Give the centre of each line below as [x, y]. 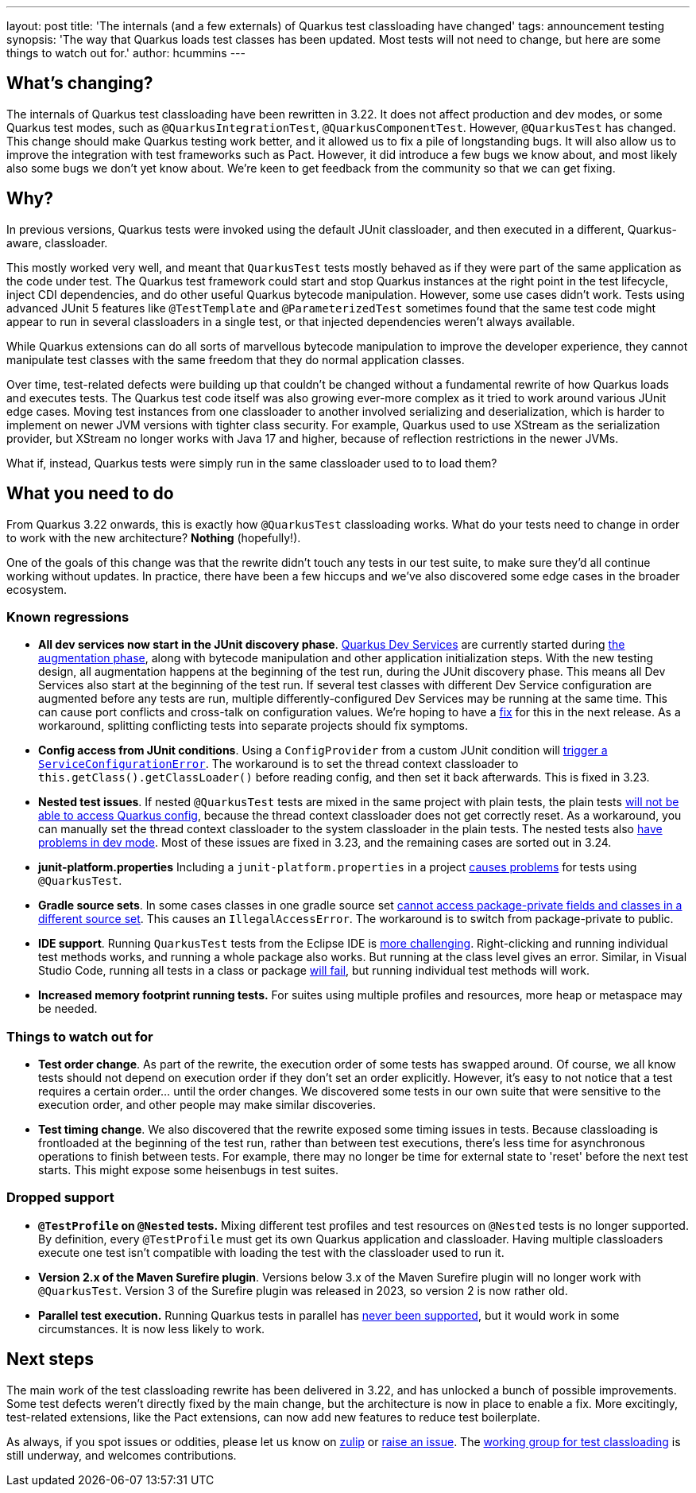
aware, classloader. [57, 242]
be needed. [68, 1009]
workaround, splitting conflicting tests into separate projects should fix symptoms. [253, 726]
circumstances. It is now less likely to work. [152, 1328]
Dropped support [60, 1198]
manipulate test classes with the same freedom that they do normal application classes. [236, 359]
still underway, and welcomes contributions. [122, 1455]
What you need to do [90, 494]
